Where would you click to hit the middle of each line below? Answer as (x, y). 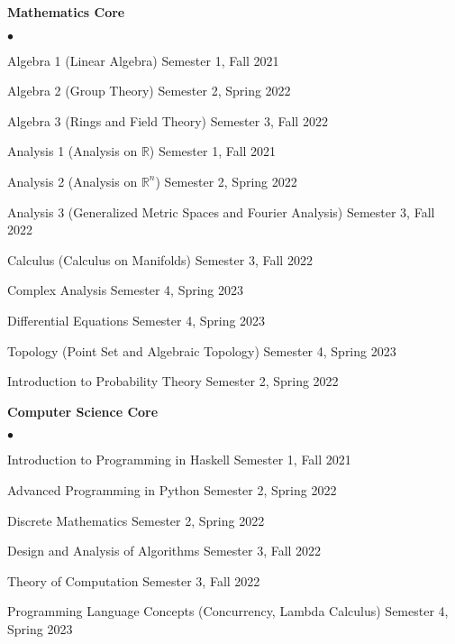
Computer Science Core (83, 411)
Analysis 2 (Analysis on (73, 181)
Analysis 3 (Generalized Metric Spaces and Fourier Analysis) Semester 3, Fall (221, 212)
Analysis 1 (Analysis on (73, 151)
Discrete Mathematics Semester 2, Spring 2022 (136, 520)
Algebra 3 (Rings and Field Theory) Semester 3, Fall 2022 (168, 120)
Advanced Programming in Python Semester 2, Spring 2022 (172, 489)
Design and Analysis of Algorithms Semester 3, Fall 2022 (164, 551)
